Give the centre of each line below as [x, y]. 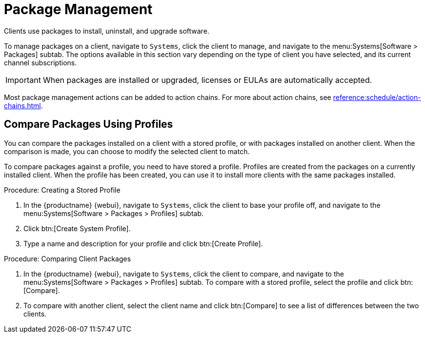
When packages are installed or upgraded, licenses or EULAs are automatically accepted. [207, 80]
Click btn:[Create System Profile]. [77, 228]
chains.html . [23, 105]
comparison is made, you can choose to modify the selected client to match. [127, 151]
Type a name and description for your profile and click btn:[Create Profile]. [143, 243]
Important [23, 80]
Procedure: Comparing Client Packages [68, 258]
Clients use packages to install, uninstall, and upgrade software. [107, 31]
